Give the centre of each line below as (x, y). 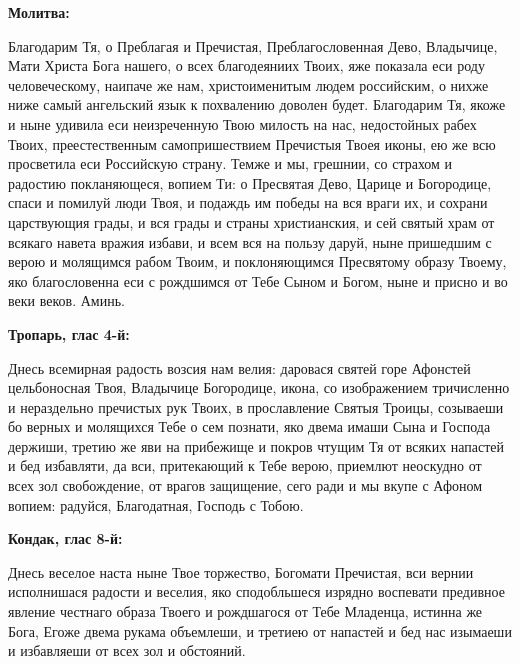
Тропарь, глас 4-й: (69, 333)
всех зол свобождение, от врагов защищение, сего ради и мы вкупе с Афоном (245, 485)
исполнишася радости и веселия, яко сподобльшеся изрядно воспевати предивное (256, 591)
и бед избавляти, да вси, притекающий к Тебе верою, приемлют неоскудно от (245, 465)
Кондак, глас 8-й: (65, 538)
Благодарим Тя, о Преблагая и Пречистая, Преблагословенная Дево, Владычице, (253, 45)
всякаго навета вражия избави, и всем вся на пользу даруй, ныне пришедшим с (250, 241)
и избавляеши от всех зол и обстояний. (127, 650)
